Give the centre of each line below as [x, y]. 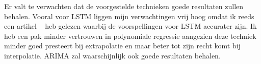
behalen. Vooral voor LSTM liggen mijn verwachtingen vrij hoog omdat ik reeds [129, 16]
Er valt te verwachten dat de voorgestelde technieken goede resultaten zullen [124, 6]
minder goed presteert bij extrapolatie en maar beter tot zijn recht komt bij [122, 46]
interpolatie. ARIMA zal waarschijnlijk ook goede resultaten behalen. [112, 55]
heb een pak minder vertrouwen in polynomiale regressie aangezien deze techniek [130, 36]
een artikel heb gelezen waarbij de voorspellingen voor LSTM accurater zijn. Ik [130, 26]
